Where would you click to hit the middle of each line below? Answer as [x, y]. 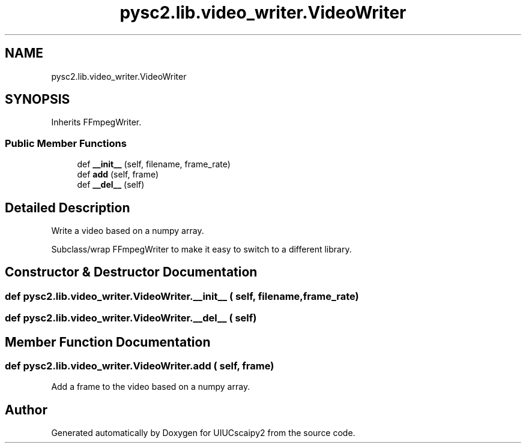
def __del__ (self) [111, 185]
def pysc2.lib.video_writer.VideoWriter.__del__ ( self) [131, 318]
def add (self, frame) [118, 175]
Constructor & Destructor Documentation [131, 272]
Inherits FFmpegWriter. [96, 122]
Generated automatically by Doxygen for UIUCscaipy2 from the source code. [203, 433]
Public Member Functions [66, 143]
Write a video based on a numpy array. [128, 231]
